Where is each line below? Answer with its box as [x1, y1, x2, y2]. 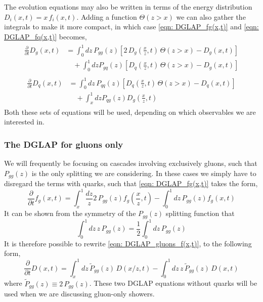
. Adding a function [76, 11, 137, 22]
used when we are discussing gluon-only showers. [4, 288, 155, 298]
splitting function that [165, 208, 235, 219]
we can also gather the [176, 11, 246, 22]
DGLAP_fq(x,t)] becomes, [4, 31, 87, 41]
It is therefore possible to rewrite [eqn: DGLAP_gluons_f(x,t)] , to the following [4, 238, 252, 248]
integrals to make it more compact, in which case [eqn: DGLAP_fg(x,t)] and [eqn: [4, 21, 259, 32]
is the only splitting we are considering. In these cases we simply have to [31, 167, 256, 178]
